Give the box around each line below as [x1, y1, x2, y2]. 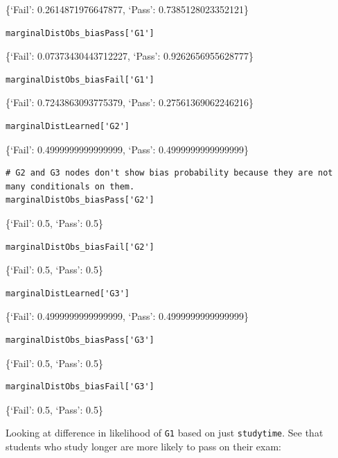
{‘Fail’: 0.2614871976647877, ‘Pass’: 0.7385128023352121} [6, 2, 249, 16]
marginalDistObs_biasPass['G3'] [6, 334, 154, 345]
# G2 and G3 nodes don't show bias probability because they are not [6, 168, 333, 178]
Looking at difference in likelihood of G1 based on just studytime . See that [6, 425, 323, 440]
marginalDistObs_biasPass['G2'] [6, 195, 154, 205]
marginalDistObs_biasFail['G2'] [6, 241, 154, 252]
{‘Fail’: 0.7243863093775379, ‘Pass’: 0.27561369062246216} [6, 95, 254, 110]
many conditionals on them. [6, 181, 135, 192]
